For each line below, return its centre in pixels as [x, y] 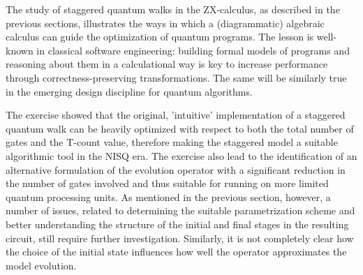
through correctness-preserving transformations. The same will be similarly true [176, 77]
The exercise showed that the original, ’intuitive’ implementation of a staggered [176, 115]
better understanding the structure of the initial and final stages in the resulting [177, 224]
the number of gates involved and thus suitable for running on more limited [167, 183]
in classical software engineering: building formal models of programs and [193, 50]
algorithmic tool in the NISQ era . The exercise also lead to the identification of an [181, 155]
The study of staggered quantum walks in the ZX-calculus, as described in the [173, 9]
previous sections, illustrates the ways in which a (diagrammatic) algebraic [165, 23]
